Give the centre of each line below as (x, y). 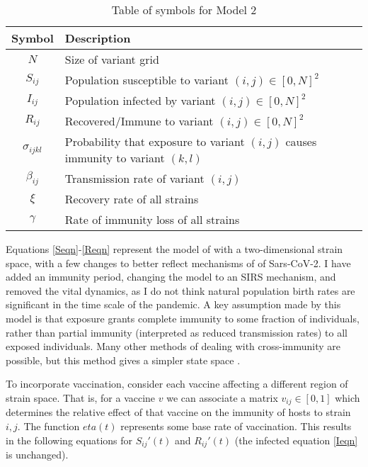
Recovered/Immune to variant (139, 121)
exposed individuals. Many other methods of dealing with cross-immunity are (173, 346)
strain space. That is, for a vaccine (81, 397)
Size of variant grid (112, 59)
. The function (48, 426)
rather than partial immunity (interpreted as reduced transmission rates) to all (177, 332)
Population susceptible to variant (146, 80)
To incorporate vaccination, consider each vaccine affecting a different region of (177, 384)
